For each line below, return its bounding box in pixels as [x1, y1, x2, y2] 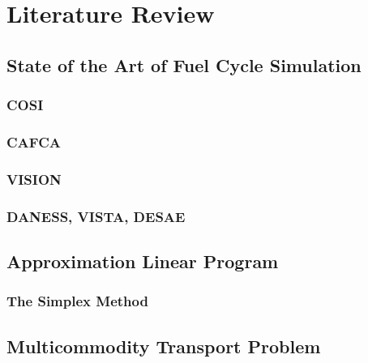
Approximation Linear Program [6, 248, 279, 273]
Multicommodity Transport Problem [6, 333, 321, 358]
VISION [6, 169, 62, 189]
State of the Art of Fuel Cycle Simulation [6, 52, 362, 77]
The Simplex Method [6, 291, 148, 311]
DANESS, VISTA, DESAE [6, 206, 186, 226]
